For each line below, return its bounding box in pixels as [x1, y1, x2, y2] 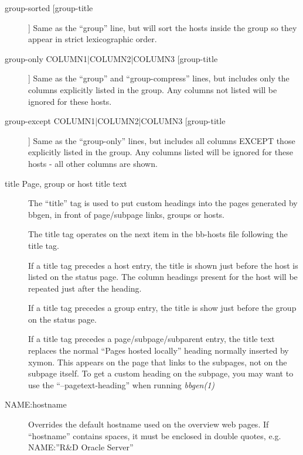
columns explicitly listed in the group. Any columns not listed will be [28, 83, 277, 95]
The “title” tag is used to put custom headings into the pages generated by [28, 197, 298, 209]
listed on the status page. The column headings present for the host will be [28, 271, 298, 283]
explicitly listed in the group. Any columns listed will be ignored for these [28, 146, 293, 158]
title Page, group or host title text [5, 177, 127, 189]
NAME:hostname [5, 398, 67, 410]
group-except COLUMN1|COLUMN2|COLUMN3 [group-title [5, 115, 226, 127]
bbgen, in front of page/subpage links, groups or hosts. [28, 208, 224, 220]
